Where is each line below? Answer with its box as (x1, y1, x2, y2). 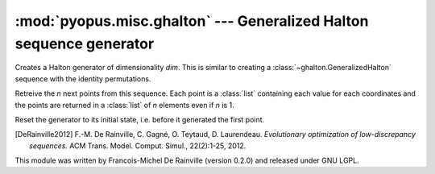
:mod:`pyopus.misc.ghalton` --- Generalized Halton (14, 12, 369, 30)
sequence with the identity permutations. (14, 73, 151, 84)
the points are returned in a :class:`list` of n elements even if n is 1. (14, 100, 235, 110)
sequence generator (14, 35, 155, 52)
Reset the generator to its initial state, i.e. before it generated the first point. (14, 114, 265, 124)
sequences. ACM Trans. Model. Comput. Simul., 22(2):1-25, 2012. (29, 141, 246, 151)
